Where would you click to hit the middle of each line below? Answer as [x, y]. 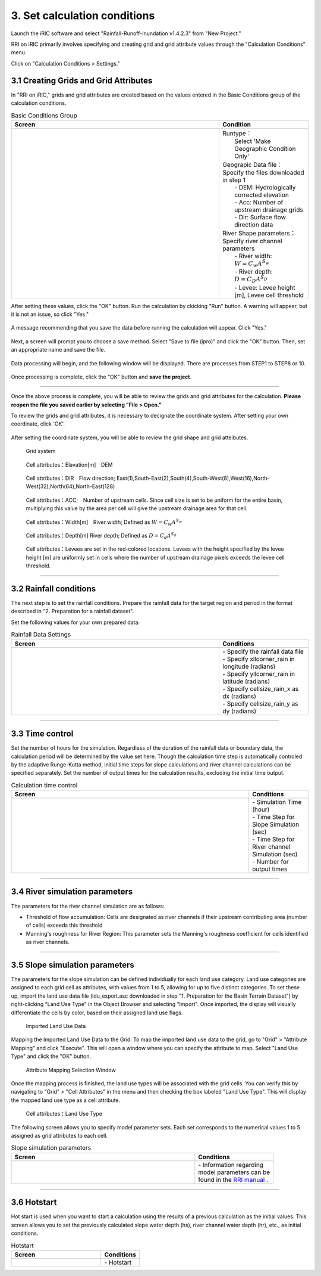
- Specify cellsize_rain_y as [260, 703]
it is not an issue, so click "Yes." [50, 314]
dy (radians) [240, 711]
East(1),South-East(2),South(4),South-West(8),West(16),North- [193, 478]
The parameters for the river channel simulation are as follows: [88, 906]
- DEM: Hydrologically [265, 187]
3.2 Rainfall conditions [53, 589]
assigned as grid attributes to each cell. [59, 1135]
